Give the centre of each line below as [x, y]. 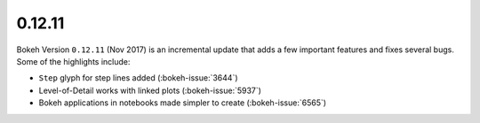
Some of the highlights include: [73, 61]
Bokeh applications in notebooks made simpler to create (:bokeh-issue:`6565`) [183, 103]
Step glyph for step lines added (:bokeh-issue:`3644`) [139, 78]
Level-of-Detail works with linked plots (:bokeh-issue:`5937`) [150, 90]
